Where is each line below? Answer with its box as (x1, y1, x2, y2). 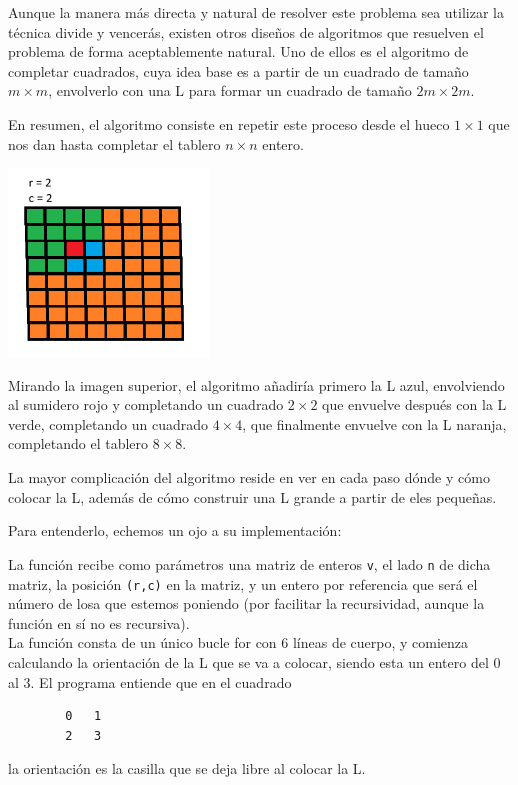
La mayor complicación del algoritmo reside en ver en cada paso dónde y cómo (8, 467, 490, 488)
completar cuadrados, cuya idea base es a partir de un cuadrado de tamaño (8, 60, 469, 81)
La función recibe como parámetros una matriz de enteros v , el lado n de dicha (8, 553, 491, 574)
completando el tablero (8, 433, 149, 454)
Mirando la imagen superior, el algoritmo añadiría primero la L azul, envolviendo (8, 374, 505, 395)
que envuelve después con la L (322, 394, 507, 415)
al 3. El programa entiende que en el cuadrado (8, 671, 292, 692)
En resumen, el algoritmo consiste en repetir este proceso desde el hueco (8, 113, 450, 134)
